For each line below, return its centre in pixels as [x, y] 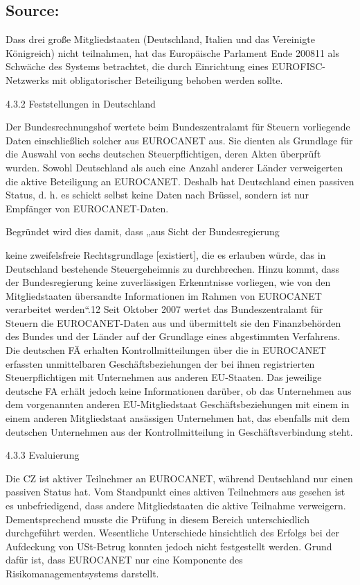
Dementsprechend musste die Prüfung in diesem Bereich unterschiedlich [157, 519]
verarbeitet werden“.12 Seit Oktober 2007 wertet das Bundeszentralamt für [164, 309]
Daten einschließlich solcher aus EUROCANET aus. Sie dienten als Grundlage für [179, 140]
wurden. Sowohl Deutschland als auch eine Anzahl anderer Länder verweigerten [174, 167]
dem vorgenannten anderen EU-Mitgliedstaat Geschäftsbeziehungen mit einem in [178, 404]
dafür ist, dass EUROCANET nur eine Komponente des [124, 560]
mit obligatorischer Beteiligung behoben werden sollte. [168, 79]
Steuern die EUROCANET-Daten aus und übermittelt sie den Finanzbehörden [173, 322]
